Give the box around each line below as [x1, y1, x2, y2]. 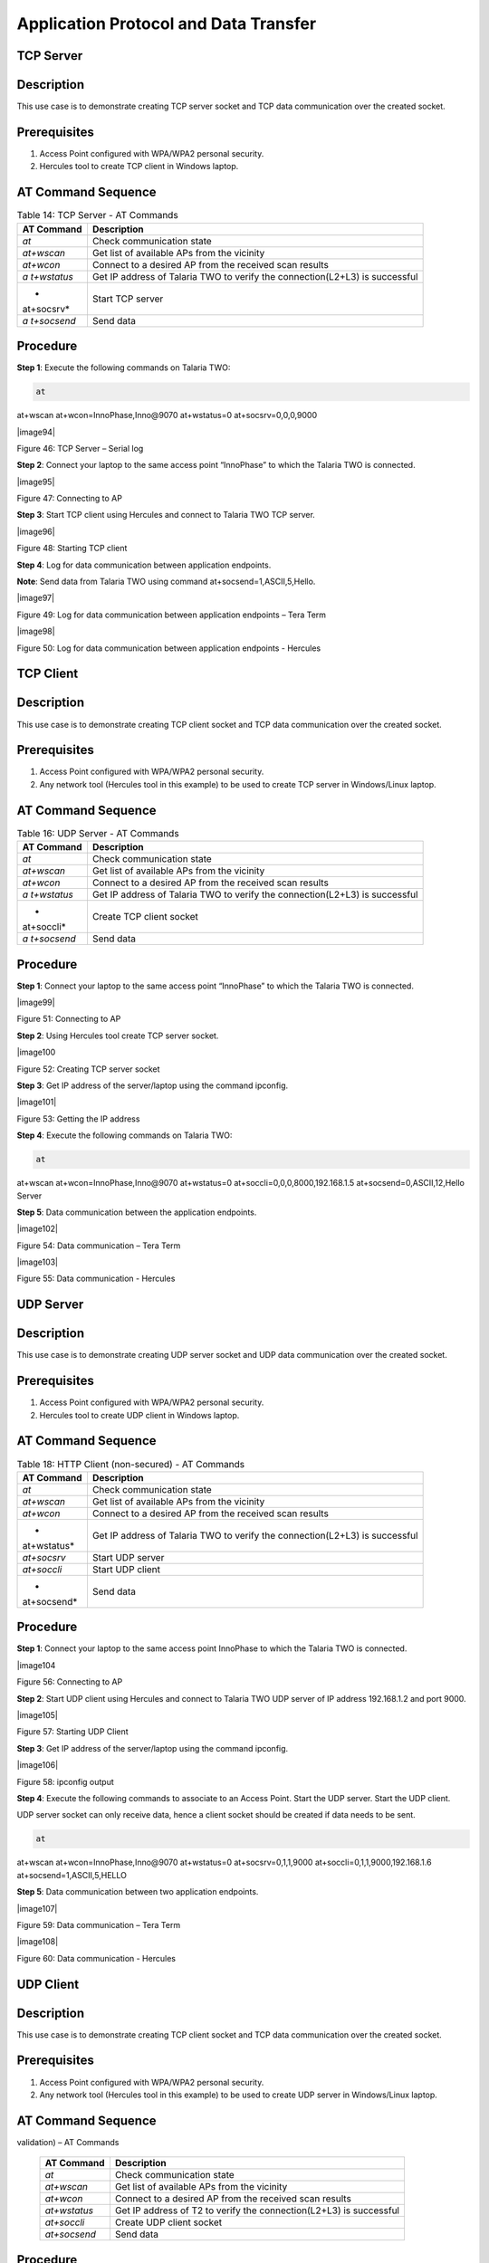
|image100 [16, 1046, 56, 1058]
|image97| [16, 593, 54, 604]
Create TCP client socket [91, 911, 199, 923]
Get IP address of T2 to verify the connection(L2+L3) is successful [114, 2204, 400, 2217]
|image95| [16, 476, 55, 487]
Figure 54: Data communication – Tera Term [16, 1240, 181, 1251]
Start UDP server [91, 1551, 165, 1563]
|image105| [16, 1710, 58, 1721]
